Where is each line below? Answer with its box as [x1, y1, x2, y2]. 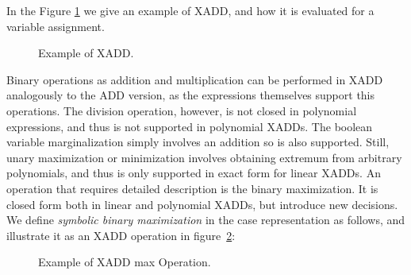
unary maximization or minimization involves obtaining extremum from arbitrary [6, 149, 402, 165]
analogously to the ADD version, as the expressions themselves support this [6, 87, 375, 103]
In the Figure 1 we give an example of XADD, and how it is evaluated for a [6, 2, 375, 18]
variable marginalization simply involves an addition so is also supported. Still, [6, 134, 390, 150]
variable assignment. [6, 17, 105, 34]
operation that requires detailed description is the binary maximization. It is [6, 180, 378, 196]
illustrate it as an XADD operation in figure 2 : [6, 227, 236, 243]
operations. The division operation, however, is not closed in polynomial [6, 102, 357, 118]
